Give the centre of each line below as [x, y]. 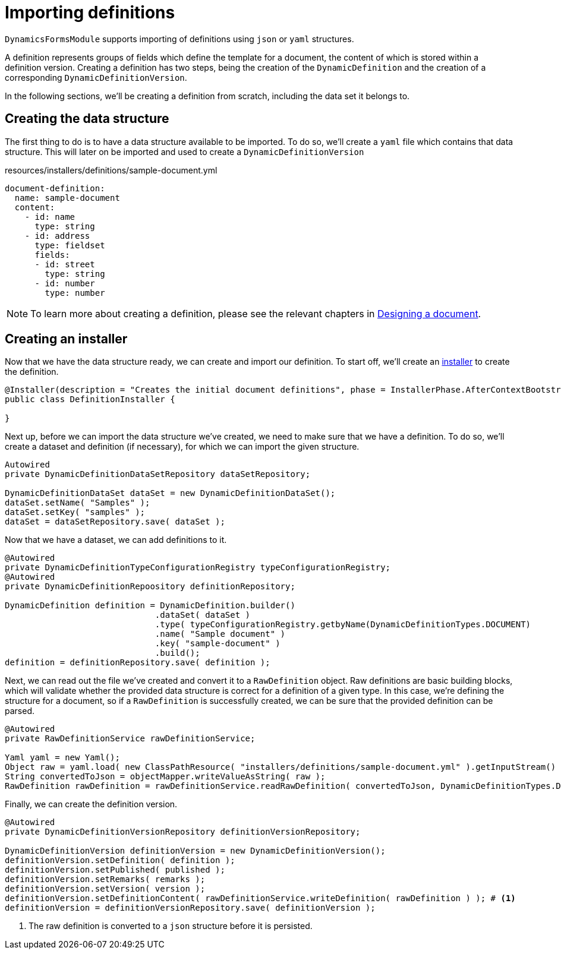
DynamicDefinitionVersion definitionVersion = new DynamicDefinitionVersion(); [195, 851]
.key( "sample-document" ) [218, 644]
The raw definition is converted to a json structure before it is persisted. [171, 926]
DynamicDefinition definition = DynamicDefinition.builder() [150, 606]
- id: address [57, 236]
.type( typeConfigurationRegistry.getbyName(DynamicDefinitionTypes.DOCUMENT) [343, 625]
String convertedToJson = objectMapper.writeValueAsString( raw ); [165, 777]
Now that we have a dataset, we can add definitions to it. [116, 540]
